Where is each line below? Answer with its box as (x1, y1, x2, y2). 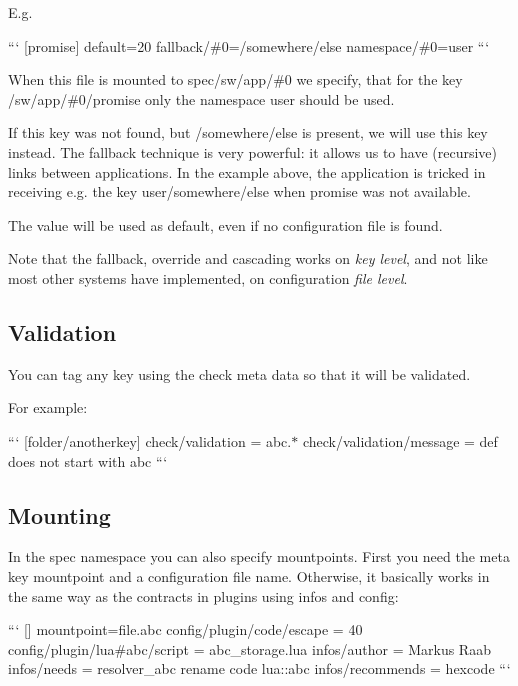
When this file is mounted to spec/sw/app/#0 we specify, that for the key (8, 69, 463, 90)
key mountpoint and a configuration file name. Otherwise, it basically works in (8, 565, 490, 586)
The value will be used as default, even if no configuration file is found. (8, 214, 443, 235)
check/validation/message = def (302, 430, 498, 451)
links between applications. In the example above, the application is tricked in (8, 161, 486, 182)
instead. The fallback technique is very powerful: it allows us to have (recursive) (8, 141, 497, 162)
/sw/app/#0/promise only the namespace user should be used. (8, 88, 395, 109)
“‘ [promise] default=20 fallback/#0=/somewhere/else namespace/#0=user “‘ (8, 35, 490, 56)
